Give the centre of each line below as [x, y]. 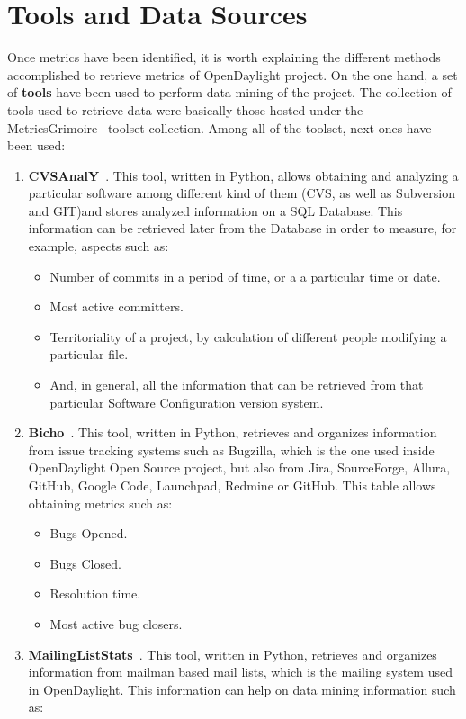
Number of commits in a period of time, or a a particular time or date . [245, 276]
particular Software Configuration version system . [187, 402]
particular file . [89, 354]
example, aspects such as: [99, 246]
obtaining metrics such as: [100, 503]
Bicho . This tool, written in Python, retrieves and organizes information [233, 432]
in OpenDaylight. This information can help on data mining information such [242, 689]
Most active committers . [116, 306]
